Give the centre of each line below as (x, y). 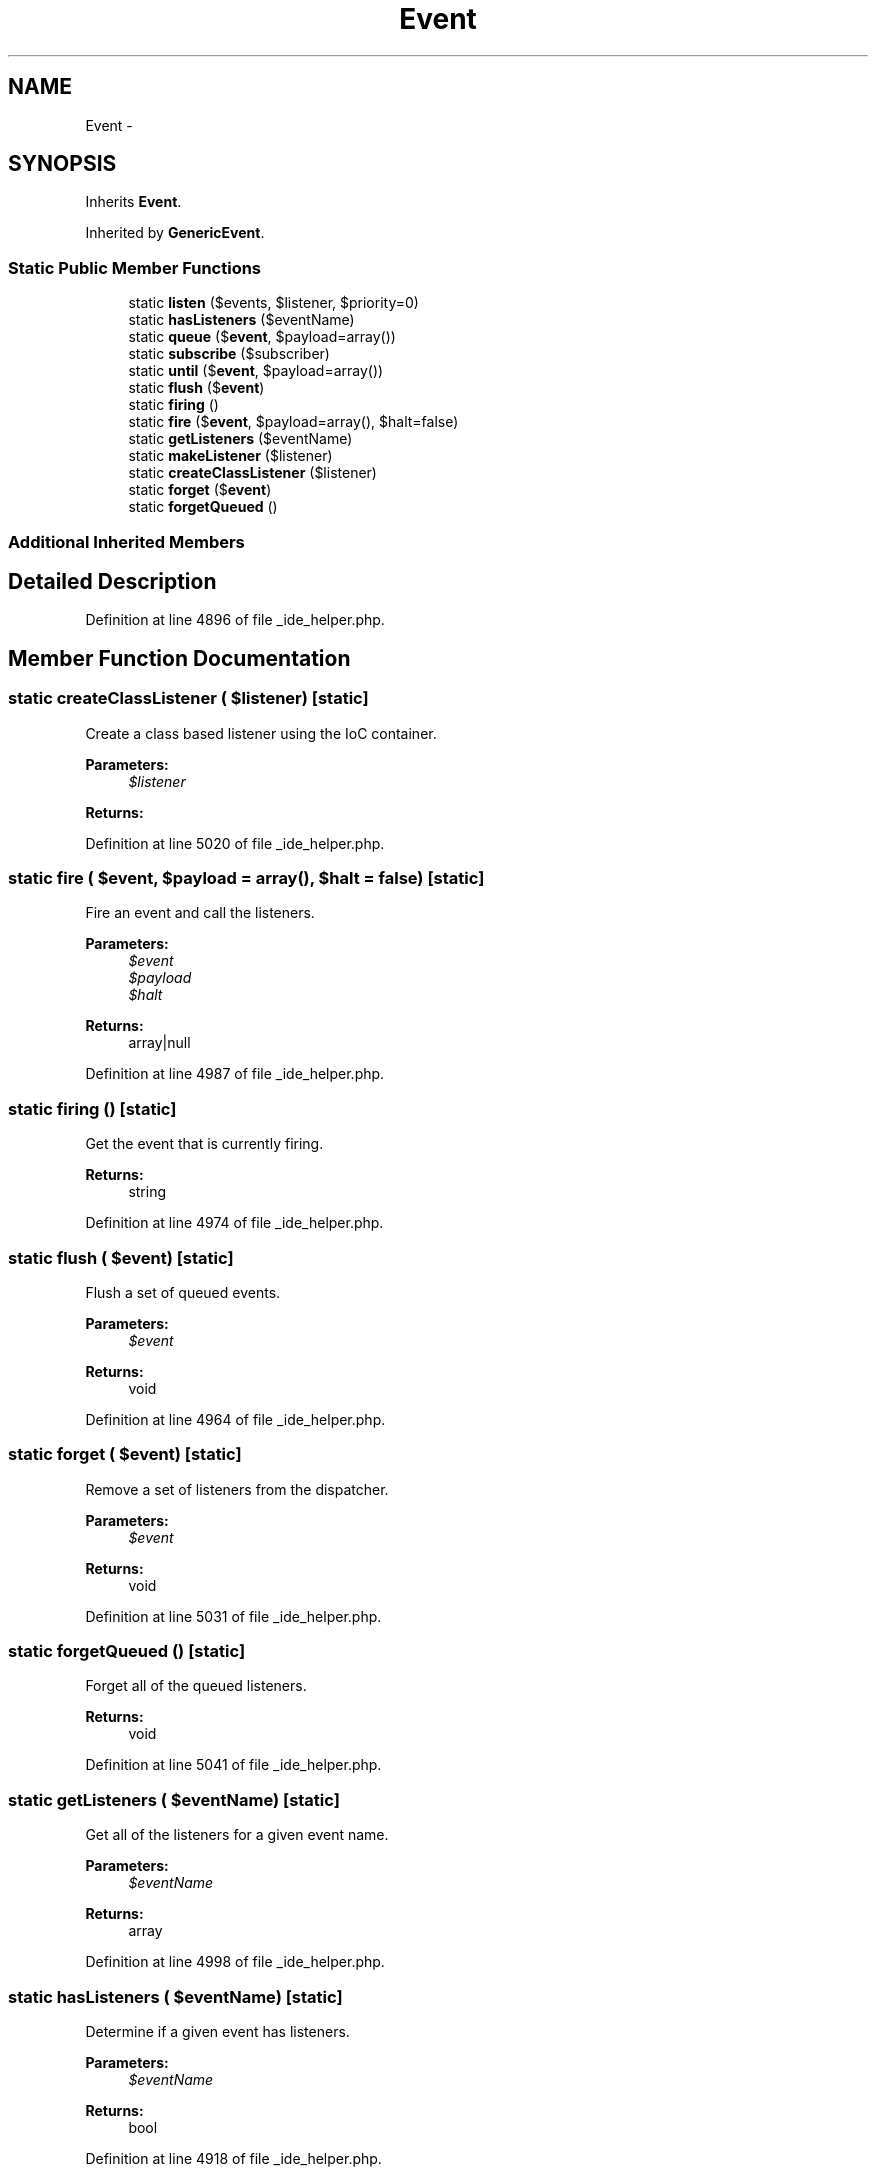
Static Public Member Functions (135, 267)
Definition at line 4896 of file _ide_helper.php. (235, 620)
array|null (159, 1043)
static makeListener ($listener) (230, 456)
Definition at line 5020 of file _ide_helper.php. (235, 843)
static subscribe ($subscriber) (229, 354)
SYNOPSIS (62, 164)
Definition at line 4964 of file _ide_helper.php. (235, 1419)
